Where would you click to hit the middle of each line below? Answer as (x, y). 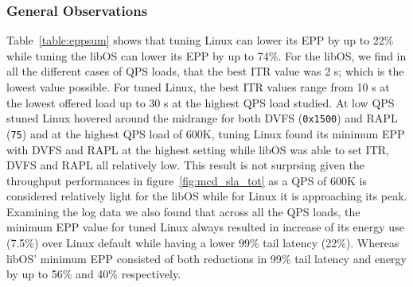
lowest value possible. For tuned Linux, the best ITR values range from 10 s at (198, 87)
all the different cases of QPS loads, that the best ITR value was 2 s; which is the (205, 71)
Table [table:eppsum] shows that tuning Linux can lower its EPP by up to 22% (200, 40)
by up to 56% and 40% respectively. (94, 274)
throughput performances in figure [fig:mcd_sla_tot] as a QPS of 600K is (187, 180)
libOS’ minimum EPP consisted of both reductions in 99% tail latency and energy (206, 258)
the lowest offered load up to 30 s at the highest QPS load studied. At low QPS (201, 102)
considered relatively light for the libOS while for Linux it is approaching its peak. (207, 196)
